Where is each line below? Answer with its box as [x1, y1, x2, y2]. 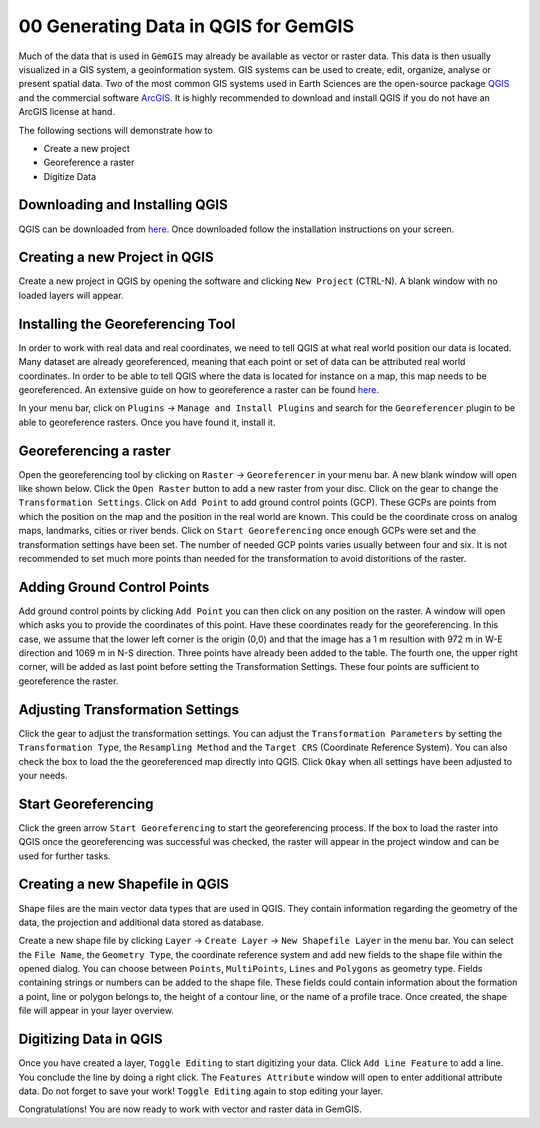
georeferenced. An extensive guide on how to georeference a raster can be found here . [18, 383, 380, 395]
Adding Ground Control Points [18, 578, 210, 595]
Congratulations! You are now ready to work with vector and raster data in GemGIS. [18, 1103, 362, 1115]
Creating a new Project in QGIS [18, 249, 214, 266]
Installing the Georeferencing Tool [18, 315, 236, 332]
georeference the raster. [18, 675, 119, 687]
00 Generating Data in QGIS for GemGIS [18, 15, 355, 37]
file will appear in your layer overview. [18, 1005, 175, 1017]
